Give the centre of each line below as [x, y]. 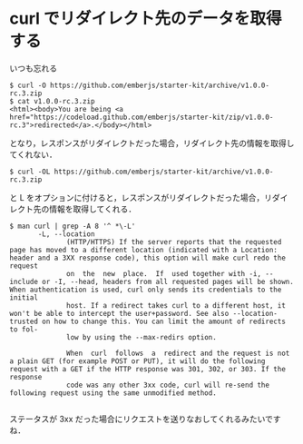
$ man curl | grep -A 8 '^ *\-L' [73, 226]
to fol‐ [24, 329]
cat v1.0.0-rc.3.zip [56, 101]
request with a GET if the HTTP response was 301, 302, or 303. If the [147, 369]
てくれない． [33, 154]
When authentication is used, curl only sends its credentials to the [146, 290]
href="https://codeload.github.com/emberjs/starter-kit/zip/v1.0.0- [142, 117]
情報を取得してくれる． [93, 209]
